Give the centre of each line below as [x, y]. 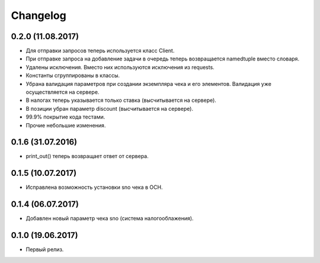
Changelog [39, 15]
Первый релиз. [45, 249]
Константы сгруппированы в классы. [73, 76]
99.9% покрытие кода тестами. [65, 117]
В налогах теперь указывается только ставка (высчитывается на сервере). [121, 100]
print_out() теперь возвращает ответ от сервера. [87, 156]
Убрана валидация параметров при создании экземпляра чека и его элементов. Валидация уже [149, 84]
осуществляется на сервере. [63, 92]
